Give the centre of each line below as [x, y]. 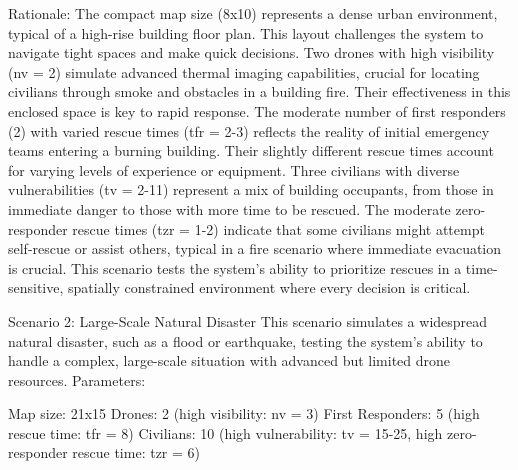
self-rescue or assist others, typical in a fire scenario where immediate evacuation [255, 248]
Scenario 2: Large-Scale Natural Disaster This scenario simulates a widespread [248, 320]
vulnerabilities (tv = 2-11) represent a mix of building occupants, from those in [251, 189]
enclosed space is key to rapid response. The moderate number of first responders [257, 110]
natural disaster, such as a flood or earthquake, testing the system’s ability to [245, 340]
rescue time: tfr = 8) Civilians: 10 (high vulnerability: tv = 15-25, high [225, 432]
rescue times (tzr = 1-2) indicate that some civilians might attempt [278, 228]
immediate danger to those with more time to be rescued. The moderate [229, 208]
